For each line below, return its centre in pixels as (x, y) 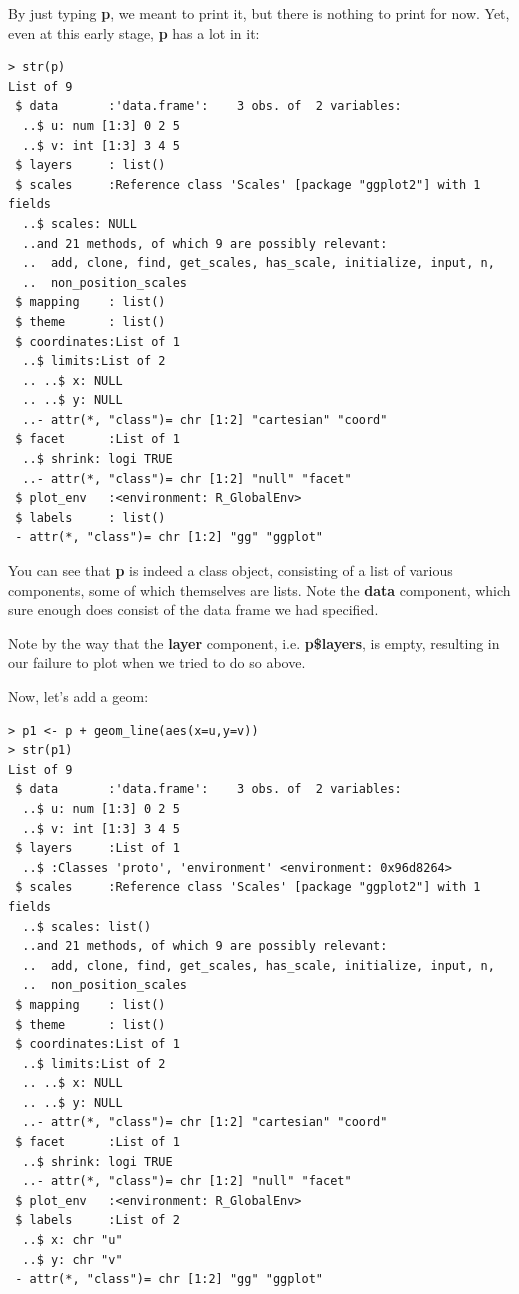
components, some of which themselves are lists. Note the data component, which (259, 589)
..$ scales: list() (87, 926)
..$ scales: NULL (79, 223)
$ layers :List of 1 (97, 848)
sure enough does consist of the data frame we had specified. (193, 609)
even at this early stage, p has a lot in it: (134, 32)
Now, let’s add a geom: (78, 696)
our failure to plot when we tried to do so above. (157, 662)
